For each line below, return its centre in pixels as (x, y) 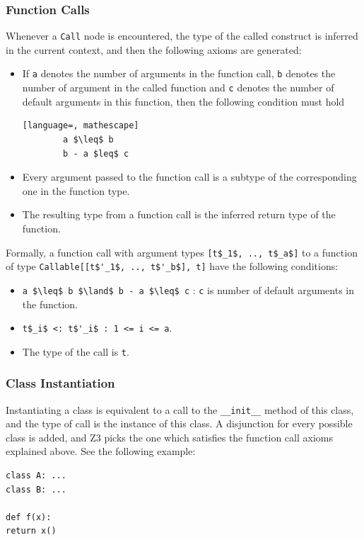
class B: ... (36, 489)
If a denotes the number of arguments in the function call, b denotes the (179, 73)
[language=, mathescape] (81, 126)
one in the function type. (76, 190)
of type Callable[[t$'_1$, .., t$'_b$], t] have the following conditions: (172, 266)
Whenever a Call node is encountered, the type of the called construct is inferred (182, 36)
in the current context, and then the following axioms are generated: (154, 49)
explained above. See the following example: (101, 451)
